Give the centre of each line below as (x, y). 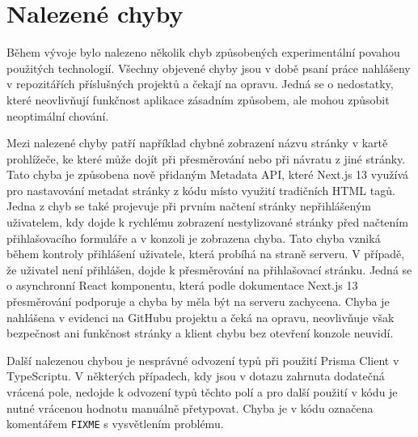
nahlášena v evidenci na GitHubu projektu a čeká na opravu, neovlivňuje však (201, 317)
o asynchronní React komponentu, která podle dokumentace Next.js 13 (182, 285)
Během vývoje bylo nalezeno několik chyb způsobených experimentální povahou (203, 52)
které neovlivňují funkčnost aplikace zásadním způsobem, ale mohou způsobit (198, 99)
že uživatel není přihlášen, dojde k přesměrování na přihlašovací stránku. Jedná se (209, 269)
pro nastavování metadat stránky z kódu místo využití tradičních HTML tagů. (201, 190)
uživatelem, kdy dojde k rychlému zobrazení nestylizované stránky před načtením (207, 222)
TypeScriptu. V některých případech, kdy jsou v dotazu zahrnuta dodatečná (196, 376)
